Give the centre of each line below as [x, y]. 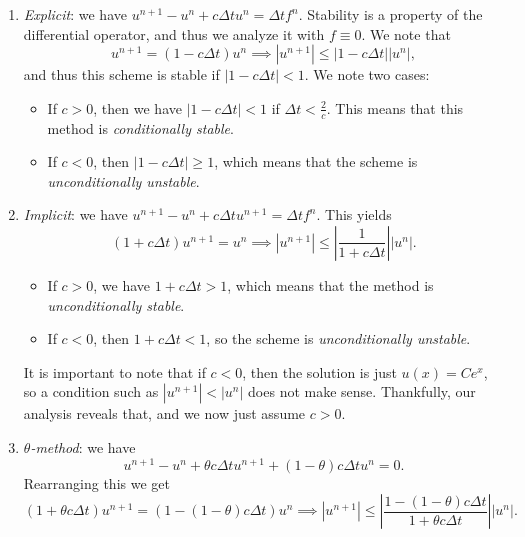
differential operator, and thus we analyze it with [174, 33]
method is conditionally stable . [140, 127]
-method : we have [83, 446]
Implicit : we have [75, 214]
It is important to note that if [114, 371]
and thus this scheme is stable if [121, 74]
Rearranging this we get [96, 482]
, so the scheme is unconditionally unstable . [338, 338]
